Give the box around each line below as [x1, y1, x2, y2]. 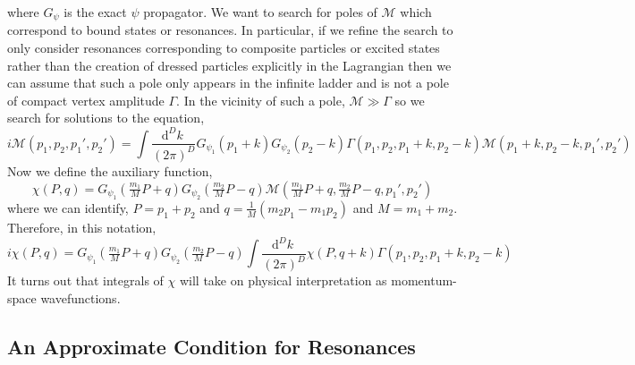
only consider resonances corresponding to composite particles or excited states [7, 38, 440, 57]
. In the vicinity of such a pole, [176, 90, 345, 109]
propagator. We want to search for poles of [143, 3, 377, 21]
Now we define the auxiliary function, [7, 161, 213, 180]
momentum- [391, 271, 457, 290]
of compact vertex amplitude [7, 90, 165, 109]
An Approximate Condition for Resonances [7, 333, 416, 360]
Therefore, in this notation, [7, 217, 157, 236]
